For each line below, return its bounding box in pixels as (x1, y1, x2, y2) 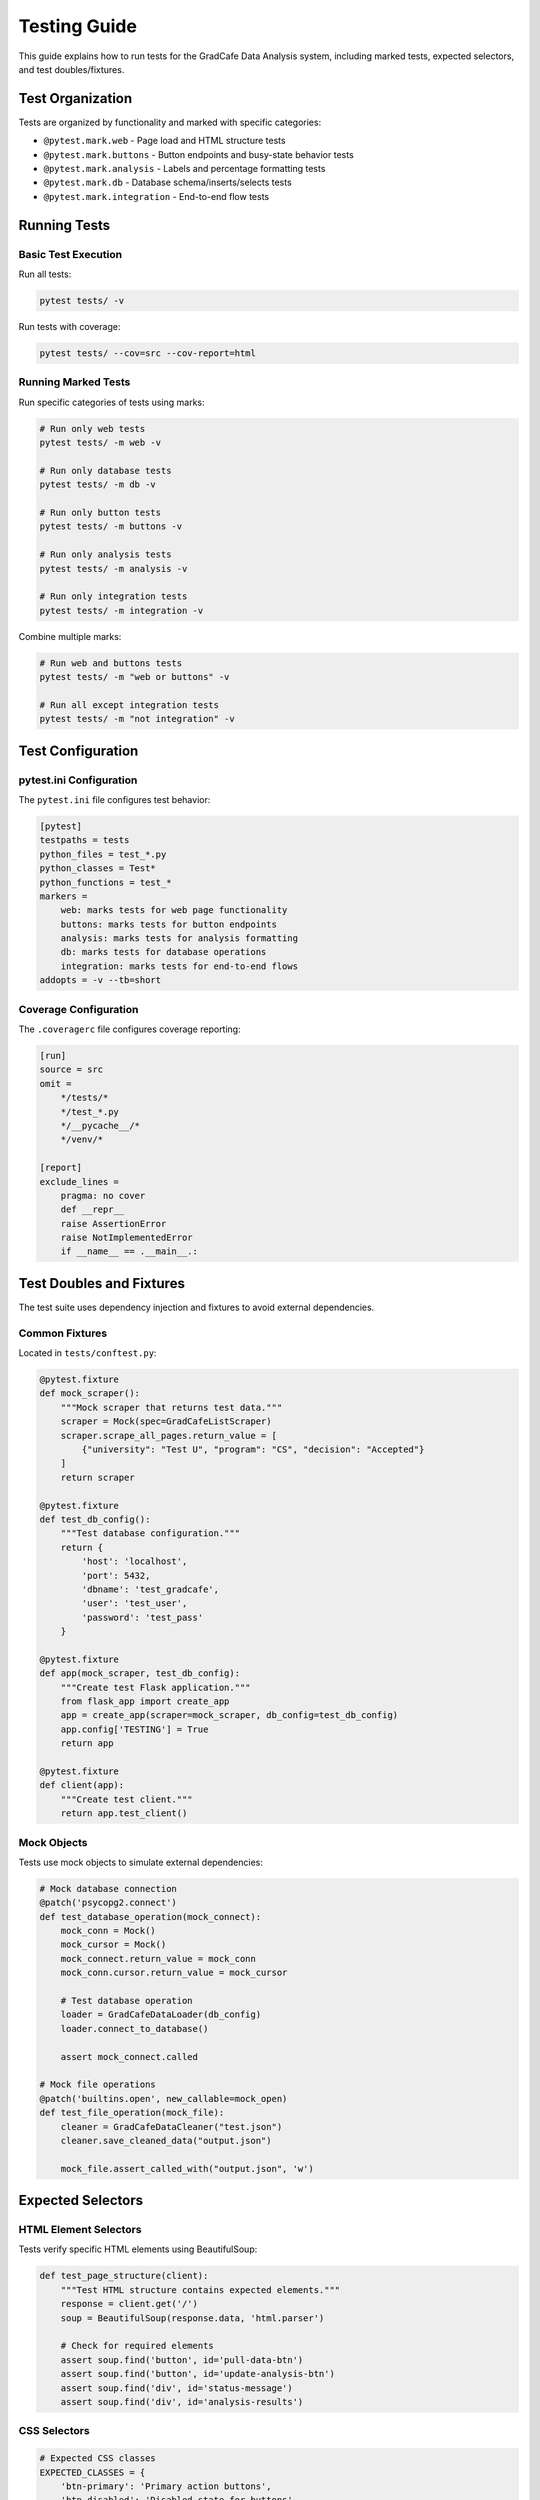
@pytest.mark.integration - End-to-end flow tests (43, 190, 270, 202)
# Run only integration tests (39, 591, 188, 602)
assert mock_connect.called (60, 2051, 199, 2062)
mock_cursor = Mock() (60, 1939, 167, 1950)
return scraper (60, 1471, 135, 1483)
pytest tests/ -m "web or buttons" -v (39, 671, 230, 683)
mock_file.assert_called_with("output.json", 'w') (60, 2163, 314, 2174)
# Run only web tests (39, 423, 146, 434)
